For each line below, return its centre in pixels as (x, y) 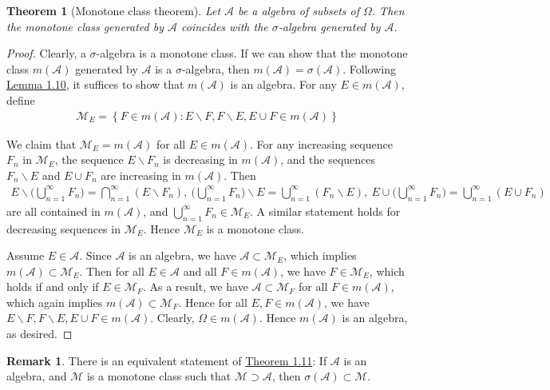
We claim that (42, 143)
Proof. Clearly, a (46, 53)
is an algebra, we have (182, 255)
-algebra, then (216, 68)
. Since (95, 255)
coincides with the (224, 26)
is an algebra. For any (283, 84)
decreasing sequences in (63, 228)
